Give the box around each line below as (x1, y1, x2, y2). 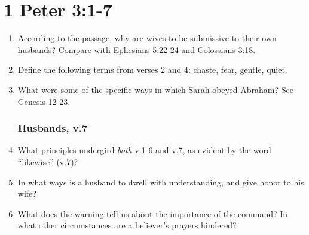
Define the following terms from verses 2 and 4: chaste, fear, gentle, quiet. (17, 63, 287, 76)
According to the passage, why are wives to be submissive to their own (17, 32, 277, 44)
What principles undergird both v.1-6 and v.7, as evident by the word (17, 144, 271, 156)
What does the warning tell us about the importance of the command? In (17, 207, 288, 219)
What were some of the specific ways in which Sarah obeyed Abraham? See (17, 83, 293, 95)
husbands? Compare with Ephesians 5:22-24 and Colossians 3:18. (17, 43, 256, 55)
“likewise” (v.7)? (17, 155, 78, 168)
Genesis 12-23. (17, 95, 71, 107)
